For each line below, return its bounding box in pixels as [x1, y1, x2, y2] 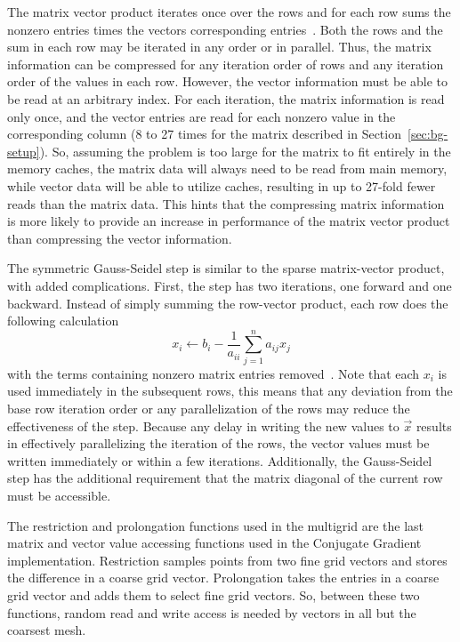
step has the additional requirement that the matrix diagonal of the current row [7, 469, 443, 487]
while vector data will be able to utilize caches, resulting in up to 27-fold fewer [7, 176, 436, 195]
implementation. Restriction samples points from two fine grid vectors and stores [7, 550, 448, 569]
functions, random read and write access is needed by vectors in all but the [7, 603, 416, 622]
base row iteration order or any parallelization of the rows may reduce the [7, 399, 410, 417]
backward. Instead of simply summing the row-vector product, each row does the [7, 293, 448, 312]
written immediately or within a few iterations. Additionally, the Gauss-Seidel [7, 451, 432, 469]
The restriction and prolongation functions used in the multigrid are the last [7, 516, 424, 534]
